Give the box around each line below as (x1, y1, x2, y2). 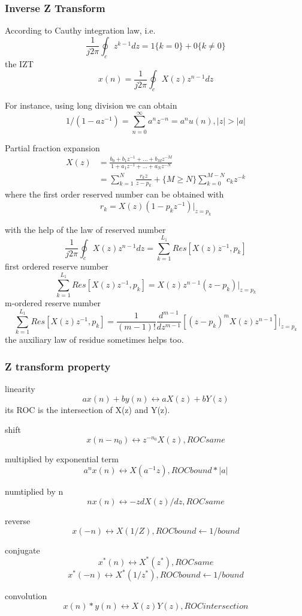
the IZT (5, 57, 34, 70)
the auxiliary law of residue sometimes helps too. (5, 333, 184, 346)
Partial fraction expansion (5, 141, 100, 154)
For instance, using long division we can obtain (5, 99, 177, 111)
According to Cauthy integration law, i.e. (5, 24, 156, 37)
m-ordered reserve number (5, 297, 101, 309)
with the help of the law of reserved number (5, 223, 166, 235)
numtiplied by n (5, 485, 64, 498)
